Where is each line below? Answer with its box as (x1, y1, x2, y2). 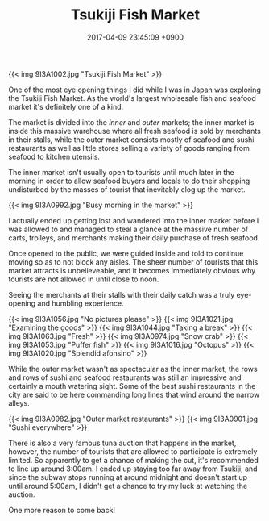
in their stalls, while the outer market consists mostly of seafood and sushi (8, 135, 255, 144)
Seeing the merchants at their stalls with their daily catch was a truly (8, 290, 235, 299)
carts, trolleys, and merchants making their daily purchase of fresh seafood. (8, 232, 260, 243)
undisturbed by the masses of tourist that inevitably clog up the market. (8, 184, 246, 194)
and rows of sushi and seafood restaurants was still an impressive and (8, 373, 242, 382)
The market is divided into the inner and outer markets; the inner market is (8, 117, 255, 127)
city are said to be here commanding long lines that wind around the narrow (8, 390, 260, 399)
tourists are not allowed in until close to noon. (8, 274, 159, 284)
